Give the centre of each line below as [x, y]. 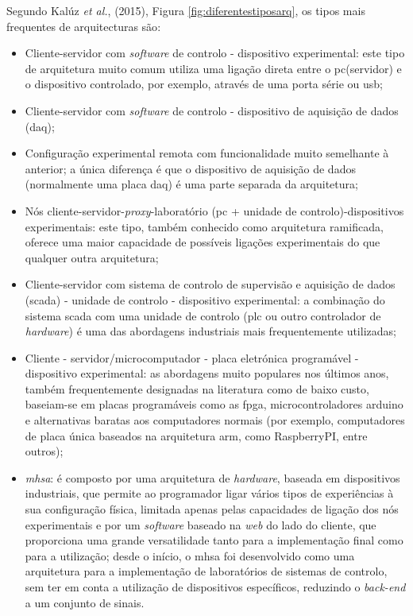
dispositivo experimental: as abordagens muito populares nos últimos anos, [207, 373]
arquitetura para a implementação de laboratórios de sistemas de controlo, [206, 571]
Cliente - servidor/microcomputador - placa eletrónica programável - [192, 357]
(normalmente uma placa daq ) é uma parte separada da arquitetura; [191, 184]
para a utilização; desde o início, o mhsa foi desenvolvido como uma [190, 555]
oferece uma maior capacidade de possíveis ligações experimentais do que [203, 242]
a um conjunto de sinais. [85, 602]
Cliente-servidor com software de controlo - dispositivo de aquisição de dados [212, 110]
